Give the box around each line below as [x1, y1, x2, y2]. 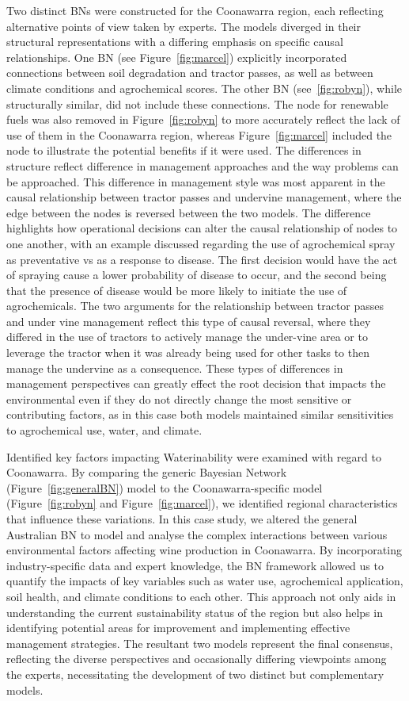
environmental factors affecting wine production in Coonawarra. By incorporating [6, 542, 402, 558]
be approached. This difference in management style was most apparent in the [6, 173, 385, 190]
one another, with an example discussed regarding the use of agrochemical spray [6, 235, 396, 251]
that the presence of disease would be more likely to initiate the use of [6, 282, 347, 298]
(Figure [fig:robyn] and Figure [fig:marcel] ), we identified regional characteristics [6, 495, 398, 511]
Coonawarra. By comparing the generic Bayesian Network [6, 464, 287, 481]
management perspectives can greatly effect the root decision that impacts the [6, 375, 386, 392]
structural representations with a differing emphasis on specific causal [6, 33, 343, 50]
